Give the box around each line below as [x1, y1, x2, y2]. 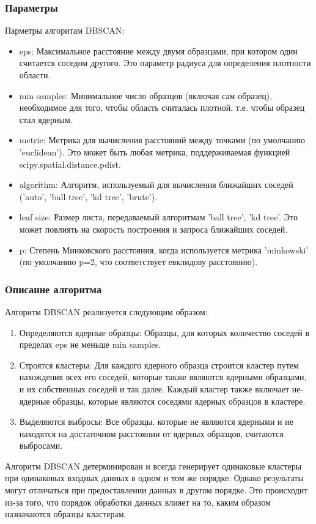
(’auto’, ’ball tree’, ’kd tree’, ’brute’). [19, 190, 158, 203]
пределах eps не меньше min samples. [19, 338, 161, 351]
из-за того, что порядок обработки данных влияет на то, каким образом [5, 495, 271, 508]
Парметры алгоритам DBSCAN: [5, 24, 125, 37]
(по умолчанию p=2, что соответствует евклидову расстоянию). [19, 255, 258, 268]
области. [19, 69, 51, 81]
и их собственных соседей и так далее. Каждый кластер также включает [19, 382, 290, 395]
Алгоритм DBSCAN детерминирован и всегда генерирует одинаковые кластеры [5, 459, 302, 472]
